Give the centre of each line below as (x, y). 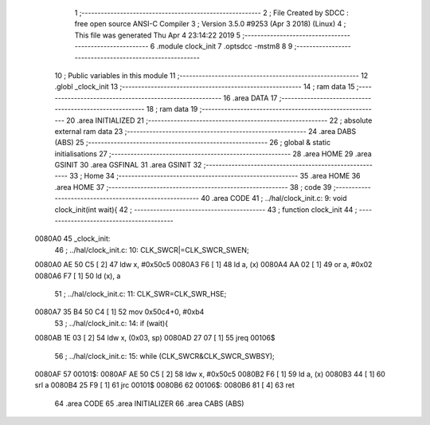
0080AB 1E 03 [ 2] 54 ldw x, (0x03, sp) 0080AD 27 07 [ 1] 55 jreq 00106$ (155, 338)
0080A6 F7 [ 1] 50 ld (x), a (78, 276)
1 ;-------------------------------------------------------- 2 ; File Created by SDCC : (212, 13)
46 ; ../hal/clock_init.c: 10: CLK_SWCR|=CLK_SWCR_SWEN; (152, 250)
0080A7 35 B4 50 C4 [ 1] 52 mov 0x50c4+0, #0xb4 (119, 312)
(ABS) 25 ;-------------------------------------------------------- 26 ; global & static (192, 143)
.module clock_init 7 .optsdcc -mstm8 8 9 (225, 46)
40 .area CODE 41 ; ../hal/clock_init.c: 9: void (274, 199)
